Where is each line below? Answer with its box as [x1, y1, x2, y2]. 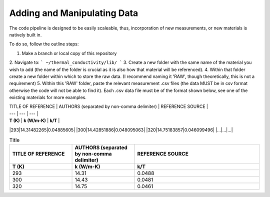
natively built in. [9, 31, 42, 37]
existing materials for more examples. [9, 94, 87, 100]
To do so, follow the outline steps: [9, 41, 79, 47]
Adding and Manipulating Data [9, 7, 138, 18]
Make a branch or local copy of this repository [21, 50, 117, 56]
